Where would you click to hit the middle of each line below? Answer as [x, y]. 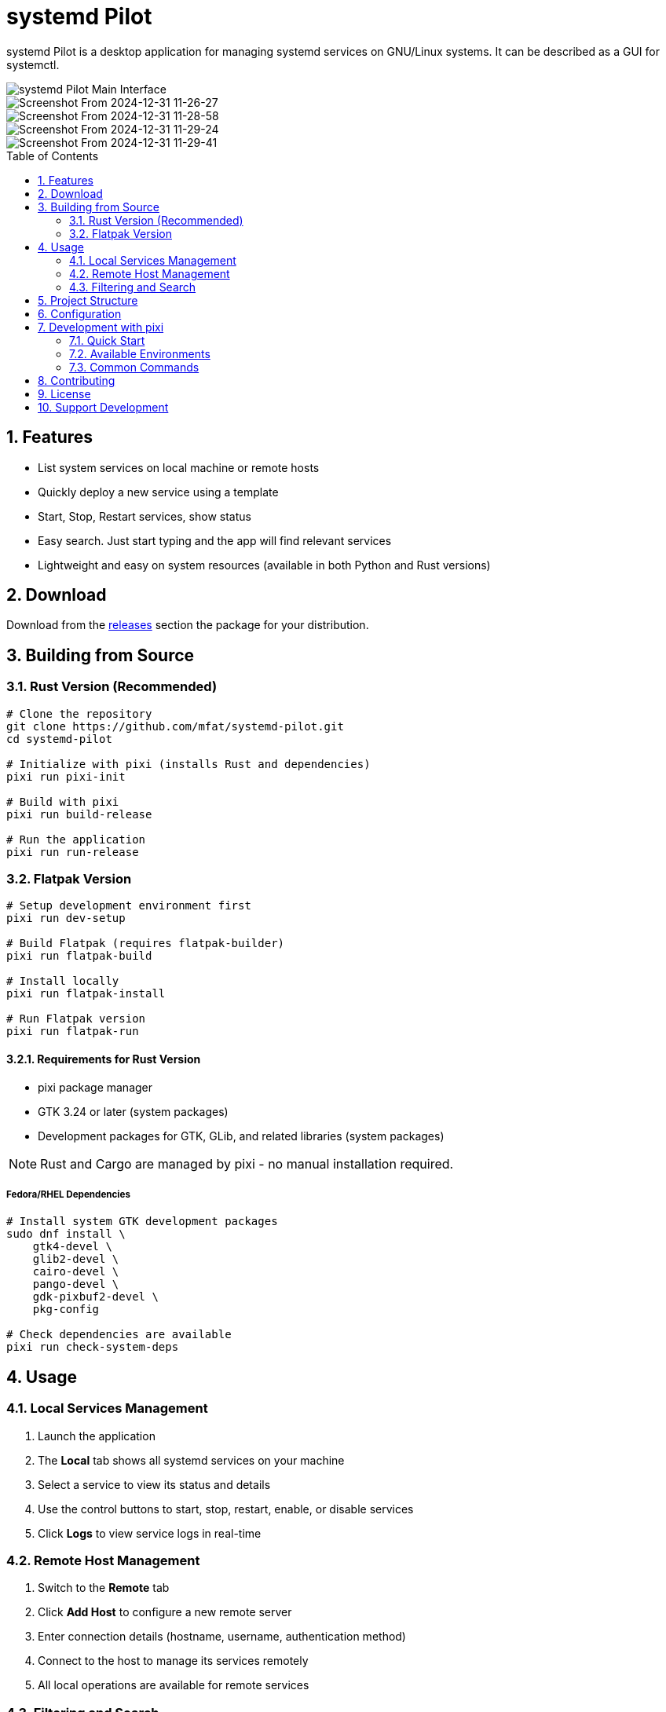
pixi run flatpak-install [86, 994]
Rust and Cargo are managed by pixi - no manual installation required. [247, 1163]
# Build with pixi [63, 801]
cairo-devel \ [76, 1272]
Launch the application [97, 1436]
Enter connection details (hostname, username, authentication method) [222, 1637]
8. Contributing [77, 380]
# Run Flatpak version [76, 1019]
